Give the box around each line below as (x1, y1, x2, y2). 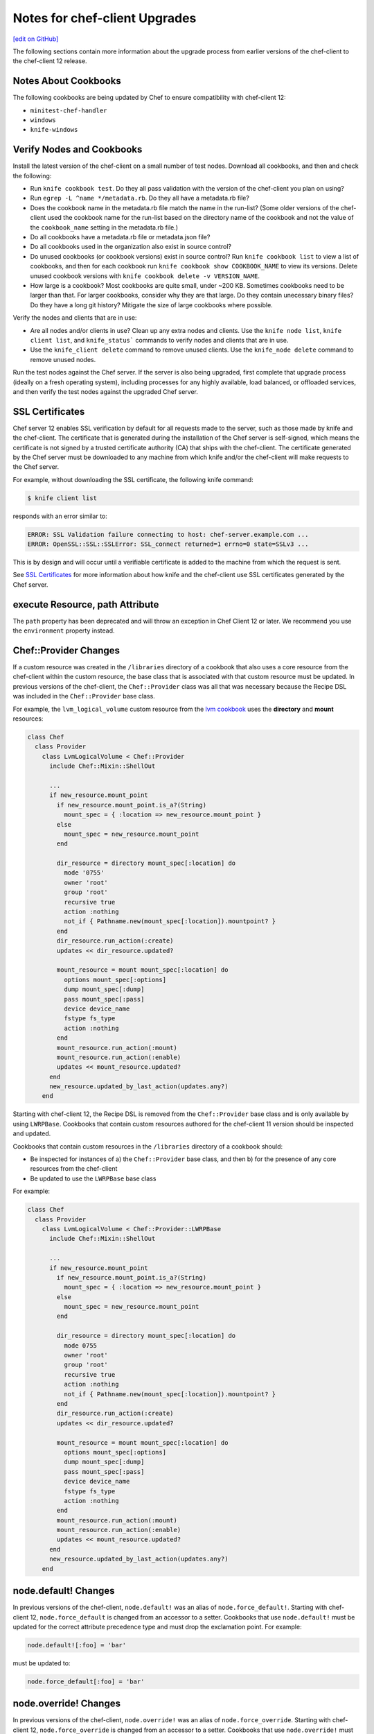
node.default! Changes (12, 1585, 115, 1597)
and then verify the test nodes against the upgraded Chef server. (12, 387, 199, 395)
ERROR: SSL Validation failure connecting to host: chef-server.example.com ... (27, 531, 309, 538)
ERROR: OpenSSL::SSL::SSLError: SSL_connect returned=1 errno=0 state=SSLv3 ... (27, 540, 309, 548)
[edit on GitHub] (12, 35, 59, 43)
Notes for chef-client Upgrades (12, 10, 197, 26)
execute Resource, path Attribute (12, 599, 159, 610)
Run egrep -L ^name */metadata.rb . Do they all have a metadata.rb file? (30, 194, 249, 203)
